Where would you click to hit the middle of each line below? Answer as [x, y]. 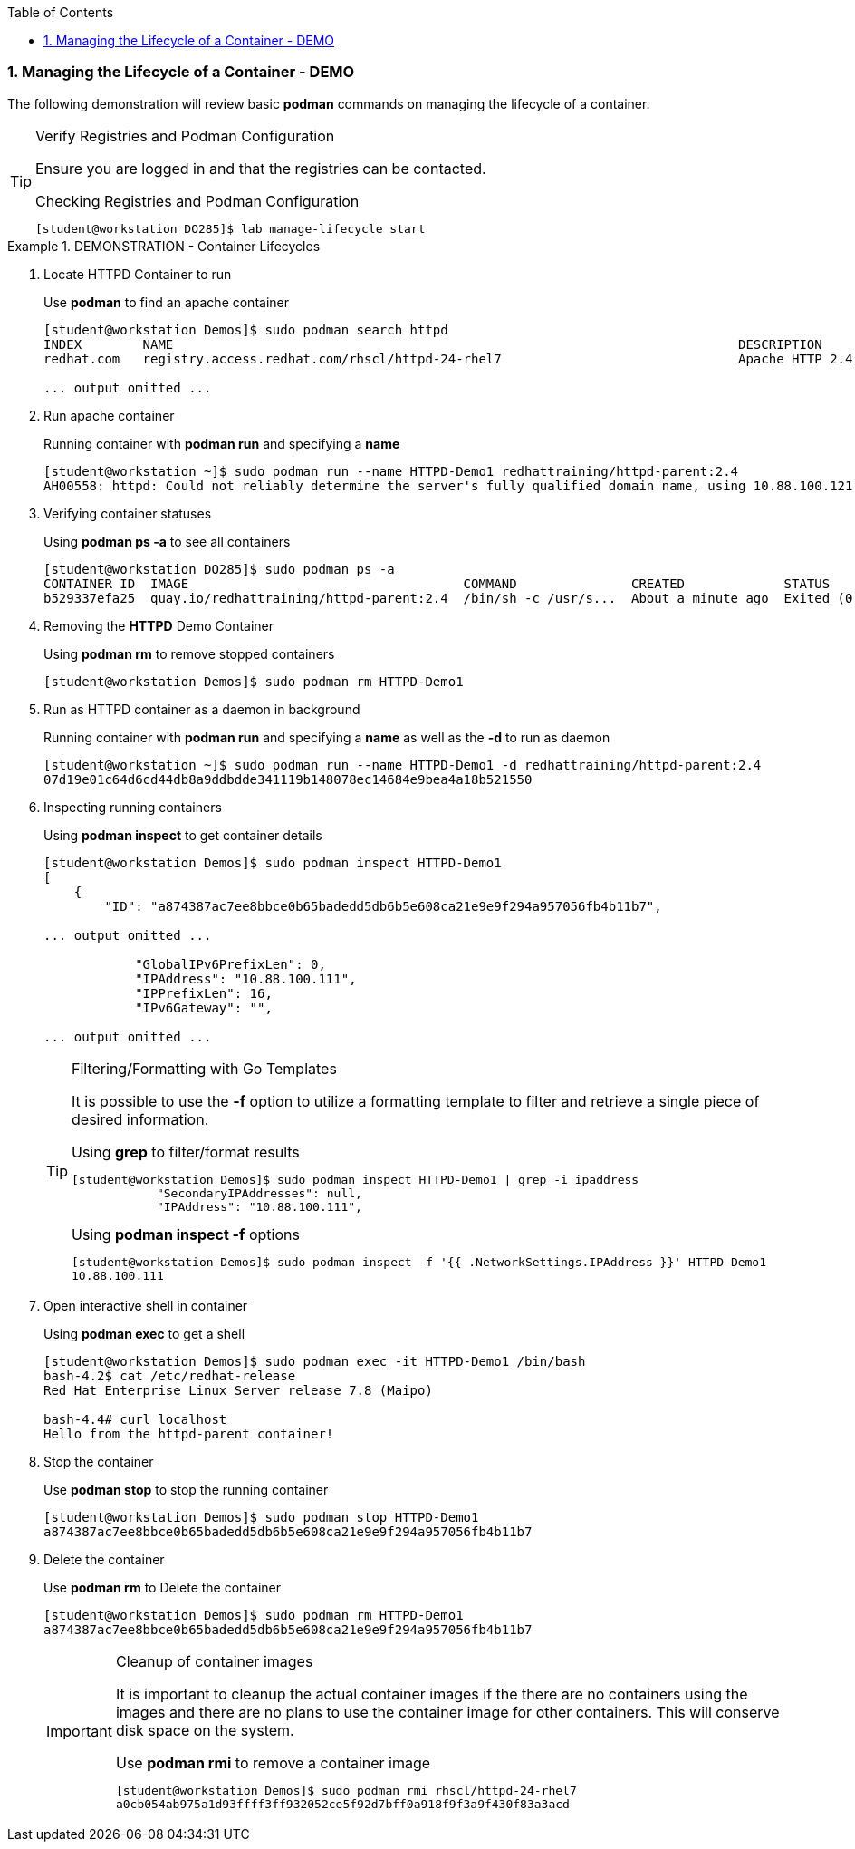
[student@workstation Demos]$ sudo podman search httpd [246, 329]
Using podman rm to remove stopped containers [189, 653]
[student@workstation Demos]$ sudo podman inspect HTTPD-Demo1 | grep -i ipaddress [355, 1179]
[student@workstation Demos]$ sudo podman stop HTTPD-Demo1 [261, 1517]
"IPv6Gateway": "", [204, 1007]
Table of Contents [61, 12]
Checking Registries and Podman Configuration [197, 201]
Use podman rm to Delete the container [162, 1587]
